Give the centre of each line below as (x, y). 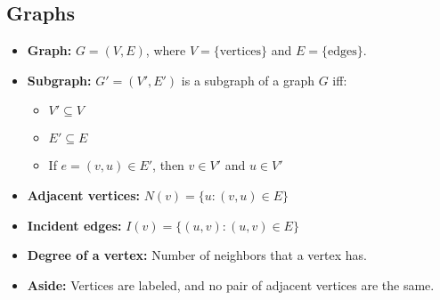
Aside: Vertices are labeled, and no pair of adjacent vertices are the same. (231, 284)
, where (166, 50)
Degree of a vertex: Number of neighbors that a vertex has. (197, 255)
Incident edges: (74, 225)
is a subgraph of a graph (248, 80)
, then (168, 165)
